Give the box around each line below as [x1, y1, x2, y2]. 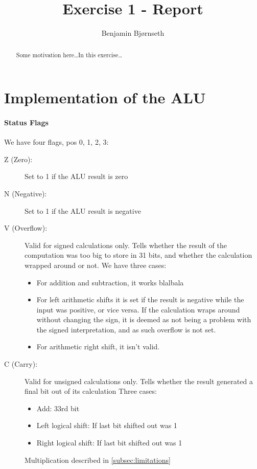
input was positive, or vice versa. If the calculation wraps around [36, 304, 240, 315]
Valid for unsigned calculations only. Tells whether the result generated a [25, 375, 253, 386]
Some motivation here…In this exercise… [16, 50, 123, 59]
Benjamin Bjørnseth [101, 28, 165, 38]
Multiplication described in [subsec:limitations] [25, 454, 171, 465]
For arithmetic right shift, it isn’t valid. [36, 341, 160, 352]
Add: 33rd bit [36, 403, 80, 413]
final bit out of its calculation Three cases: [25, 386, 157, 396]
